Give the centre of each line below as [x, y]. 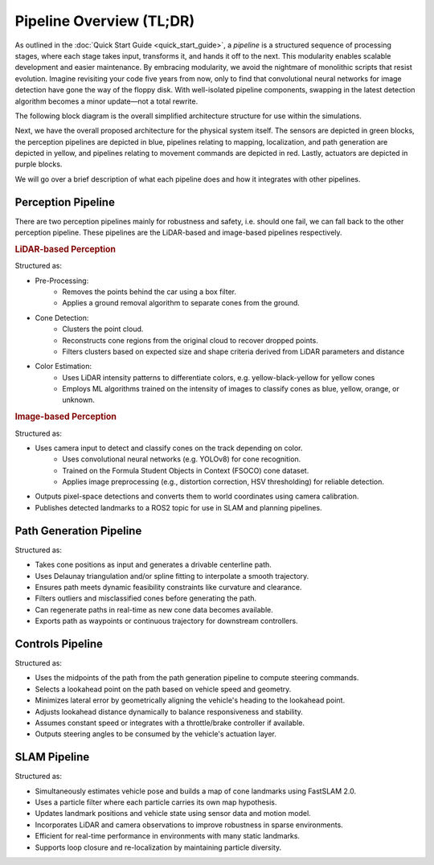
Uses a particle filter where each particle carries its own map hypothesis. [156, 802]
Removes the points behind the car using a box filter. [149, 291]
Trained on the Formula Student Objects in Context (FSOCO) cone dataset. [186, 470]
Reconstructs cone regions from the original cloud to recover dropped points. [190, 340]
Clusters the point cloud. [103, 329]
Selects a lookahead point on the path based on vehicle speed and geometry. [163, 689]
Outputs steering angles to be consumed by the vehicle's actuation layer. [156, 734]
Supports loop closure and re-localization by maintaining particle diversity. [158, 847]
